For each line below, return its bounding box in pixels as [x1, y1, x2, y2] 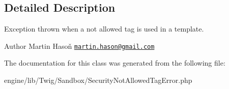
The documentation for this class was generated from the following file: [4, 57, 225, 68]
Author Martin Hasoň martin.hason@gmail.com [4, 40, 155, 51]
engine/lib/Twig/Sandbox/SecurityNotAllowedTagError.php [4, 75, 192, 85]
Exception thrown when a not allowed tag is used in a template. [4, 23, 204, 34]
